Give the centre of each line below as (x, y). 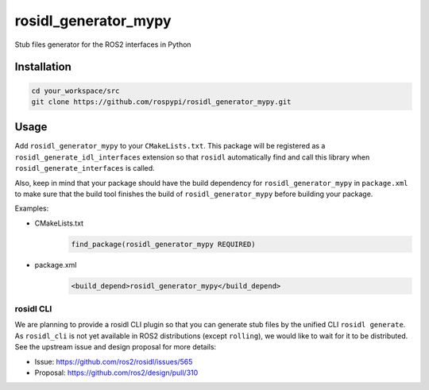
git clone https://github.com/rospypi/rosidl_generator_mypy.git (161, 102)
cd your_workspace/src (75, 91)
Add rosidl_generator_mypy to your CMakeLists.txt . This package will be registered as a (170, 146)
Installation (43, 67)
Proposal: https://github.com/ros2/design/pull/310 (116, 373)
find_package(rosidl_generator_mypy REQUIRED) (163, 244)
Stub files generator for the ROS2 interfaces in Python (103, 44)
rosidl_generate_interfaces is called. (85, 168)
